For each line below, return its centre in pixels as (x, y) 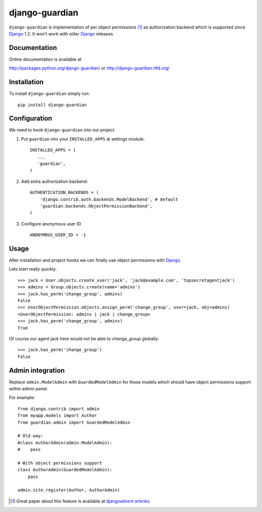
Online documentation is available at (45, 59)
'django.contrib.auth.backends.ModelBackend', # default (109, 199)
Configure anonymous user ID (51, 224)
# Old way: (31, 436)
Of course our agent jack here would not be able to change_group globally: (84, 338)
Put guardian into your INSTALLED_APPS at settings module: (83, 139)
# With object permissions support (60, 463)
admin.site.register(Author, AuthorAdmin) (69, 490)
